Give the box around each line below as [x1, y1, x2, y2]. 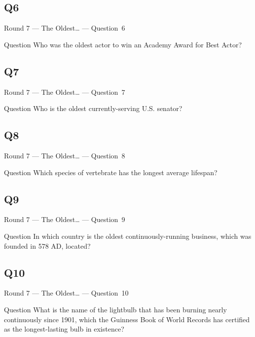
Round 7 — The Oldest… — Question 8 [4, 150, 125, 160]
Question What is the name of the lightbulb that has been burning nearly [4, 304, 227, 314]
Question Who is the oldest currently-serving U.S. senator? [4, 103, 182, 113]
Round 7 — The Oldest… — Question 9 [4, 214, 125, 225]
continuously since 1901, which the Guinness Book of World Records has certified [4, 314, 250, 324]
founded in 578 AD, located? [4, 240, 91, 251]
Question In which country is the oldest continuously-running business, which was [4, 230, 252, 241]
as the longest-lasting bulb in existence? [4, 324, 124, 334]
